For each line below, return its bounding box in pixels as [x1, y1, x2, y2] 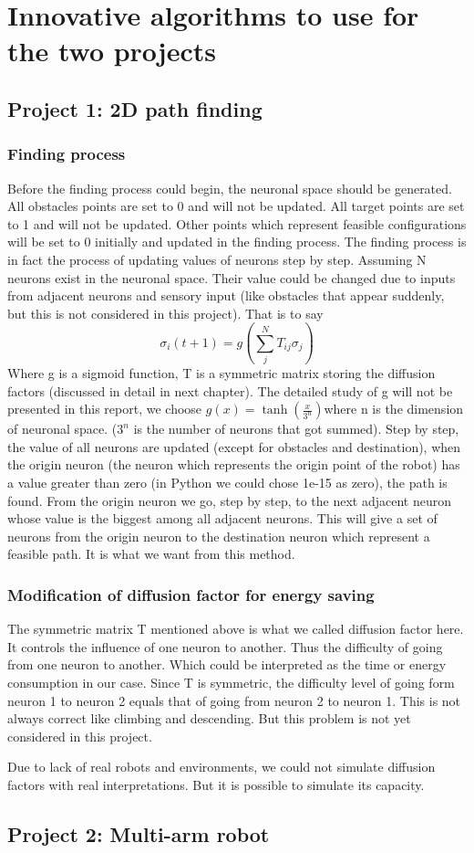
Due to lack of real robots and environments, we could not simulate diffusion [7, 757, 436, 776]
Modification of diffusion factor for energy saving [7, 583, 375, 606]
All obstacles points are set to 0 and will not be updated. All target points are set [7, 196, 465, 216]
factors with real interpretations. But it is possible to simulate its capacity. [7, 774, 425, 794]
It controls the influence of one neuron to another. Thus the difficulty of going [7, 637, 443, 656]
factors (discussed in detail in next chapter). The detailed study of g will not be [7, 381, 453, 400]
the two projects [7, 32, 216, 69]
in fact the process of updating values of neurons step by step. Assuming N [7, 249, 427, 269]
